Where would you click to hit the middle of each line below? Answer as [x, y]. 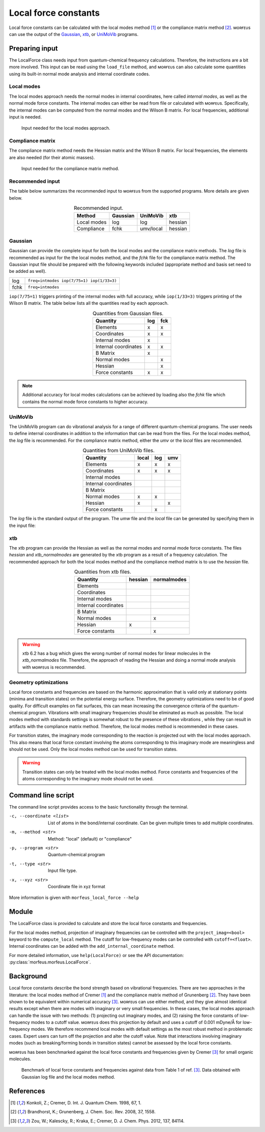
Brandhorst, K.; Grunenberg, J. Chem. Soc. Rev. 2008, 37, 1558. [91, 1112]
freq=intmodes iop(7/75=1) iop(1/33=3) [72, 281]
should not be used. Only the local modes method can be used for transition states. [93, 749]
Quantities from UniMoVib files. [119, 451]
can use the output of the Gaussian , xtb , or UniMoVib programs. [74, 34]
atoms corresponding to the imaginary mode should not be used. [88, 779]
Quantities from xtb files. [103, 572]
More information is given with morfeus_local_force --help [74, 898]
